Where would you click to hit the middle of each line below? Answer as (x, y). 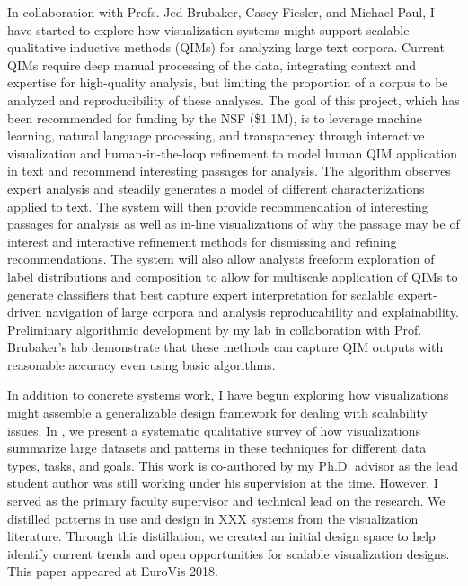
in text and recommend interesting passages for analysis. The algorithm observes (229, 171)
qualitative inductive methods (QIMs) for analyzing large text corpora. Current (226, 47)
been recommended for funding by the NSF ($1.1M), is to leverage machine (215, 117)
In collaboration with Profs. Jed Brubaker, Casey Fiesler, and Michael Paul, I (221, 12)
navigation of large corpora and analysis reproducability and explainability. (252, 312)
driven (25, 312)
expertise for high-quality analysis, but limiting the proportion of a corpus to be (228, 82)
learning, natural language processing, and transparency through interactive (216, 135)
